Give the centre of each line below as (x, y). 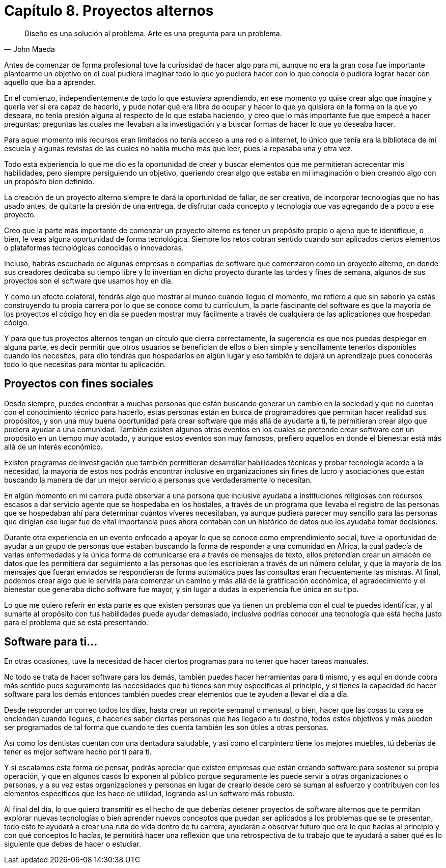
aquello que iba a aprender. (50, 82)
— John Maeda (30, 49)
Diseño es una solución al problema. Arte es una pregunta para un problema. (153, 33)
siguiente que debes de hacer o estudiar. (73, 844)
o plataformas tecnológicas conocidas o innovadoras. (94, 247)
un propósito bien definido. (49, 181)
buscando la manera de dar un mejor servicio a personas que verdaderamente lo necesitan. (158, 480)
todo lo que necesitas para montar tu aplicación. (85, 364)
